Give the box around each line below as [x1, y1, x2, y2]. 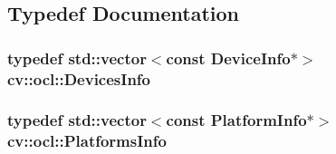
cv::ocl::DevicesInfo [7, 67, 151, 90]
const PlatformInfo [166, 109, 307, 131]
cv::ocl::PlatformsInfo [7, 130, 167, 152]
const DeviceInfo [166, 46, 291, 69]
